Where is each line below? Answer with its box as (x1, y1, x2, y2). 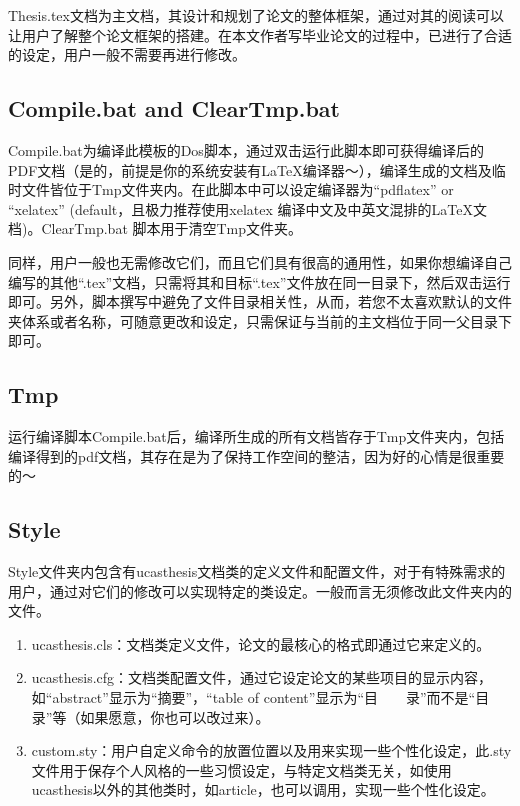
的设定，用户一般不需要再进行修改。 (8, 44, 246, 65)
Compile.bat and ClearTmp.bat (8, 93, 340, 124)
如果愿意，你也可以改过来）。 (80, 706, 270, 727)
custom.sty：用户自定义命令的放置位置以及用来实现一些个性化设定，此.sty (31, 740, 512, 761)
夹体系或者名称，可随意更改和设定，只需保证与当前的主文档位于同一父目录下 (8, 310, 512, 331)
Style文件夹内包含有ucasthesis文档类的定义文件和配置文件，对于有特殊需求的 (8, 561, 506, 582)
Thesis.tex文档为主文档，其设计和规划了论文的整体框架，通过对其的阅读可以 (8, 5, 504, 25)
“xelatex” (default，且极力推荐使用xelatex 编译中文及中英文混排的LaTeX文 (8, 198, 487, 219)
